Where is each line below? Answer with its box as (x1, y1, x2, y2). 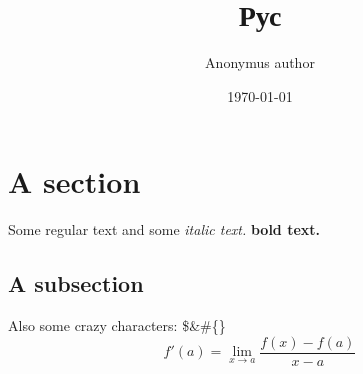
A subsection (8, 268, 144, 299)
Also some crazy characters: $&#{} (8, 315, 226, 336)
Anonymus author (205, 52, 315, 73)
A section (8, 161, 141, 202)
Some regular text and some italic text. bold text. (8, 219, 321, 240)
